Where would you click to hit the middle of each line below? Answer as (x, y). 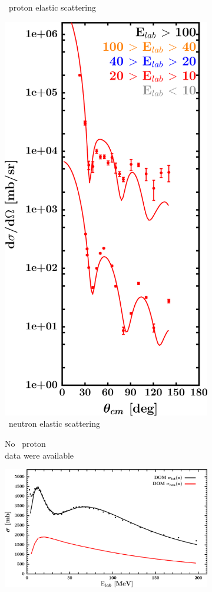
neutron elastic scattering (54, 423)
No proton (25, 443)
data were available (39, 455)
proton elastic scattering (52, 7)
